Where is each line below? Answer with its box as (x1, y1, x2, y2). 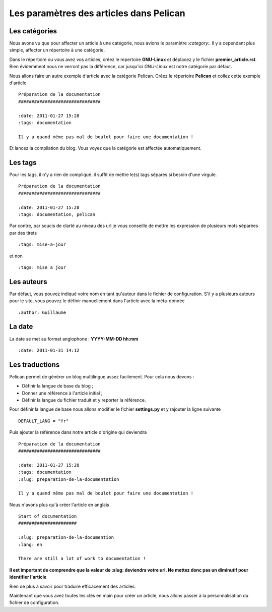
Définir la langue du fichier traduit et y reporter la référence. (22, 397, 146, 403)
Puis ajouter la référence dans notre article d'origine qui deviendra (9, 429, 147, 435)
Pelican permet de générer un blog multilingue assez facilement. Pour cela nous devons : (9, 373, 194, 379)
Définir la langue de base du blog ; (22, 383, 94, 389)
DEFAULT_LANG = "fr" (18, 418, 69, 424)
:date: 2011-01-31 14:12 (18, 347, 80, 353)
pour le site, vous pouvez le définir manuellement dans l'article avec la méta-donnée (9, 298, 185, 304)
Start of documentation (18, 514, 77, 519)
